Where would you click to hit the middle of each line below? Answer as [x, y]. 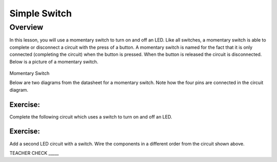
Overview [26, 27]
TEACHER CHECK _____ [34, 153]
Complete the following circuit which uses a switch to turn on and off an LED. [91, 117]
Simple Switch [41, 13]
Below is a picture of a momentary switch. [54, 62]
